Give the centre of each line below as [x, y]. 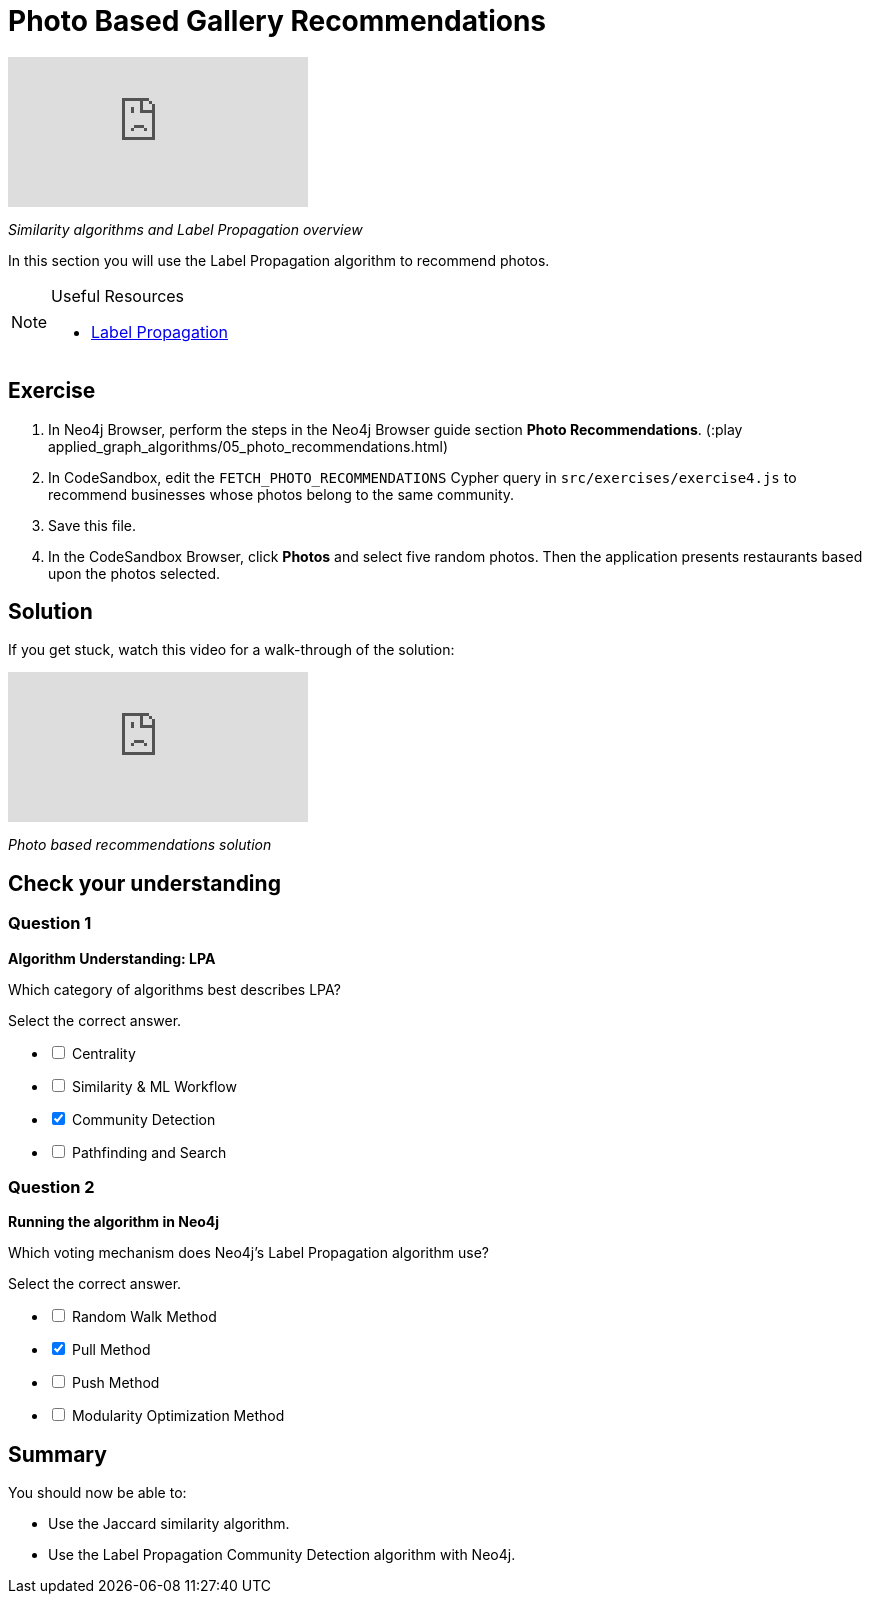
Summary [57, 1454]
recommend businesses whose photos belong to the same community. [281, 494]
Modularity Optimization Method [178, 1416]
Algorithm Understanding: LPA [112, 958]
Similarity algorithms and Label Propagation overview [185, 229]
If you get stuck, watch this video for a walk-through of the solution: [231, 650]
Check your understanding [144, 883]
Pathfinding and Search [149, 1152]
